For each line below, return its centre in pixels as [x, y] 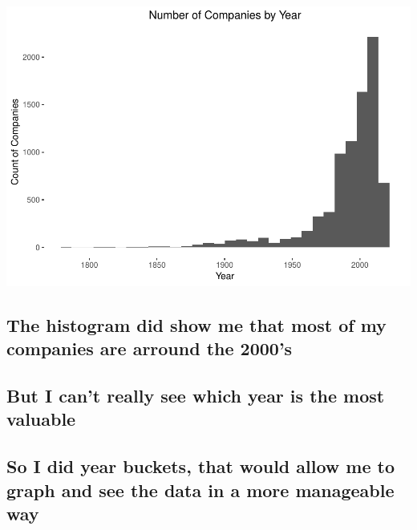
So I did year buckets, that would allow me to [201, 466]
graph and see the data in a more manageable [200, 490]
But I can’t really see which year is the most [196, 396]
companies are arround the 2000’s [150, 348]
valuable [41, 419]
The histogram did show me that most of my [196, 324]
